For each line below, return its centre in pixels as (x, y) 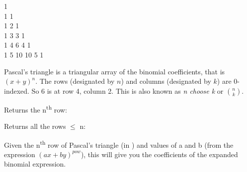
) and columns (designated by (166, 81)
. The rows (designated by (75, 81)
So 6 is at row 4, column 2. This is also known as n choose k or (127, 90)
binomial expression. (35, 164)
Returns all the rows (35, 126)
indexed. (17, 90)
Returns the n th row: (36, 109)
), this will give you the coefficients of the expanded (159, 154)
